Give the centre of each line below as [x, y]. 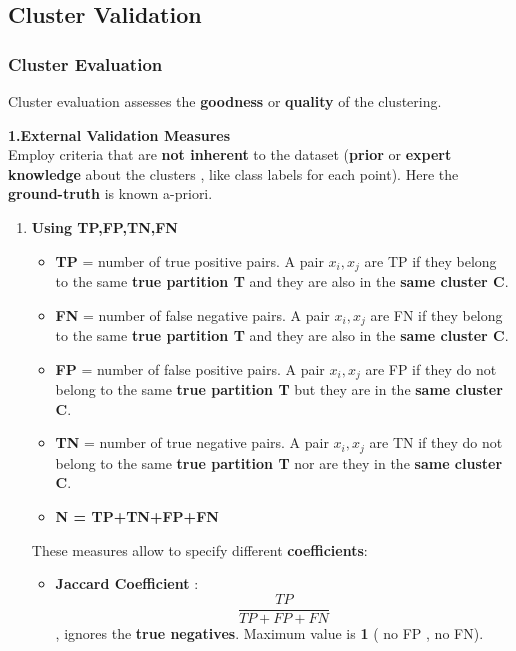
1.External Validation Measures [119, 134]
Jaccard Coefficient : [127, 583]
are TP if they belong [430, 260]
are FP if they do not [431, 368]
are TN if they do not [436, 442]
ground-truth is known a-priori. [110, 193]
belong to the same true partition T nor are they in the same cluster [279, 462]
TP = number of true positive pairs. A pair [189, 260]
